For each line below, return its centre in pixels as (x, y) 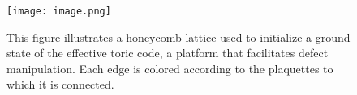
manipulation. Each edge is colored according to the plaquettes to (170, 68)
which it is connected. (60, 84)
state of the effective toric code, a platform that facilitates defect (168, 53)
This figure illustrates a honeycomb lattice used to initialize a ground (178, 37)
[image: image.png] (59, 11)
